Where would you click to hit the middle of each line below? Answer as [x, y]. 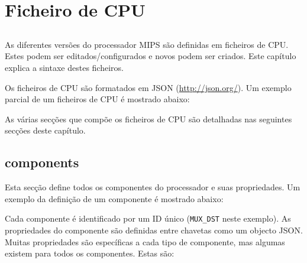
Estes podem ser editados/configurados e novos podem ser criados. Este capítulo [151, 56]
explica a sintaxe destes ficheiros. [64, 67]
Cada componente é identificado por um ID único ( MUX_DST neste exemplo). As [148, 218]
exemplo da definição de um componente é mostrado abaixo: [114, 198]
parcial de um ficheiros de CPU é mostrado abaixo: [97, 99]
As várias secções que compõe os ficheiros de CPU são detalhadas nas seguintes [148, 118]
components [42, 162]
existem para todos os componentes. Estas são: [90, 253]
